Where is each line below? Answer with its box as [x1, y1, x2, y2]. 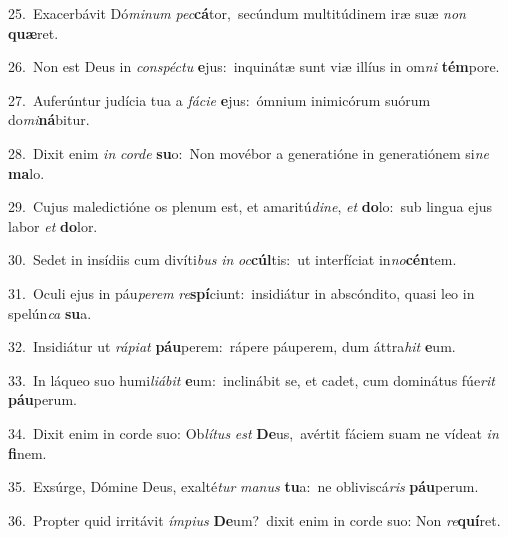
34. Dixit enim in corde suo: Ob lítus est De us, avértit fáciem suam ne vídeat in [8, 422, 499, 443]
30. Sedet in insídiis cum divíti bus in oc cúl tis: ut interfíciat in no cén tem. [8, 249, 457, 270]
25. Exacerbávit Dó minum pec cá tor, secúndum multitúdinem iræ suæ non [8, 3, 466, 23]
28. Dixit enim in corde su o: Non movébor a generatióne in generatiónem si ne [8, 142, 490, 163]
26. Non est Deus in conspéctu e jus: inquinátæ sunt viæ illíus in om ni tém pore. [8, 56, 500, 77]
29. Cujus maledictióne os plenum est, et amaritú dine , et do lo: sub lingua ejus [8, 196, 493, 217]
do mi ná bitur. [8, 109, 90, 130]
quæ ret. [8, 22, 59, 43]
